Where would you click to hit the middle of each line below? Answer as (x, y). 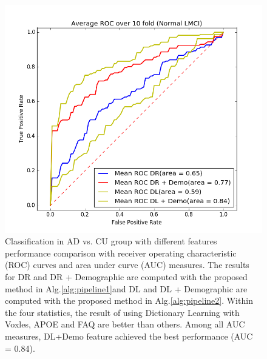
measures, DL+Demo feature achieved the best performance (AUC (129, 336)
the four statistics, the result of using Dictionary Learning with (122, 312)
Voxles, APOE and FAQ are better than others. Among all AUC (125, 324)
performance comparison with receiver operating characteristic (121, 253)
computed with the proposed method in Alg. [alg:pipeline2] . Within (129, 300)
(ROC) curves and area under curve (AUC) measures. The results (127, 265)
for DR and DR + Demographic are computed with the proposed (126, 277)
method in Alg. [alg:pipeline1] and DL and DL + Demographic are (126, 288)
